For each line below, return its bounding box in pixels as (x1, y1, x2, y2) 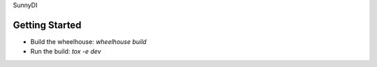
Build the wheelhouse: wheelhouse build (30, 37, 147, 45)
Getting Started (13, 19, 82, 31)
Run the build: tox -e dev (30, 47, 101, 56)
